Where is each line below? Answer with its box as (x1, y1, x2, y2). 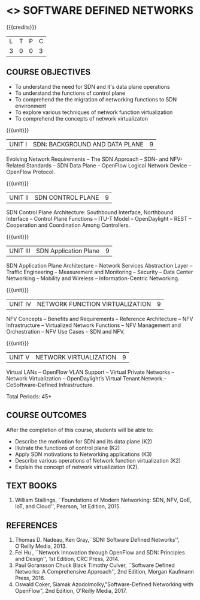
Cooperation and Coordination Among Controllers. (6, 221, 131, 229)
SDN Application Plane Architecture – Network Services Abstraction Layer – (6, 262, 193, 269)
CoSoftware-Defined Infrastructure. (6, 381, 95, 388)
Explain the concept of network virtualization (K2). (14, 463, 140, 470)
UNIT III (9, 247, 31, 255)
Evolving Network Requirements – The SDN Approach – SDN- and (6, 155, 169, 163)
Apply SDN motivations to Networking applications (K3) (14, 451, 152, 458)
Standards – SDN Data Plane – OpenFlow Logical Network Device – (26, 161, 192, 169)
